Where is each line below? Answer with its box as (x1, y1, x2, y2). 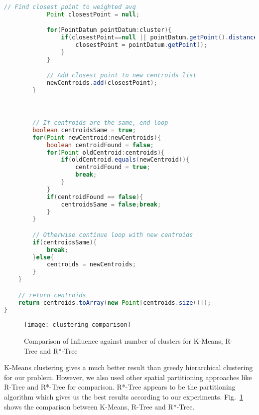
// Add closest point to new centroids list (46, 72, 197, 79)
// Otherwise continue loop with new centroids (32, 231, 193, 238)
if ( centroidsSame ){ (32, 238, 97, 246)
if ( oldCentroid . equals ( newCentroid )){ (61, 156, 190, 164)
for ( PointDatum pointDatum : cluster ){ (46, 26, 172, 34)
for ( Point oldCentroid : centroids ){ (46, 149, 165, 156)
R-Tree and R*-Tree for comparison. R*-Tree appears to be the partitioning (4, 382, 236, 392)
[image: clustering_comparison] (24, 321, 131, 329)
